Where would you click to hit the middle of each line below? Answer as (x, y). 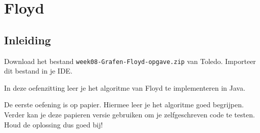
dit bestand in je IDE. (38, 71)
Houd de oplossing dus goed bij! (54, 124)
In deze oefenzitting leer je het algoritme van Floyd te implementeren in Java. (125, 87)
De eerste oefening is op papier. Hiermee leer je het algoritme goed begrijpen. (124, 105)
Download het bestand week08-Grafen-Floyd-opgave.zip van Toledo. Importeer (130, 61)
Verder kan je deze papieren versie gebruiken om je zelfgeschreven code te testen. (129, 115)
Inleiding (28, 40)
